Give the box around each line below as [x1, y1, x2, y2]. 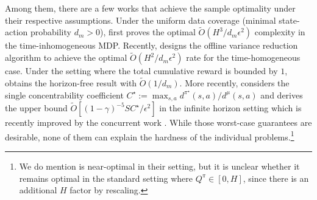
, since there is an [243, 171, 309, 184]
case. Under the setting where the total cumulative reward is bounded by [5, 64, 278, 77]
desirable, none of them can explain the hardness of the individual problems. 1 [5, 128, 294, 143]
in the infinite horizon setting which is [159, 102, 302, 114]
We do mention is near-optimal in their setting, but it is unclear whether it [19, 159, 300, 172]
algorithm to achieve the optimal [5, 51, 127, 64]
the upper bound [5, 102, 68, 114]
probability [30, 26, 71, 38]
